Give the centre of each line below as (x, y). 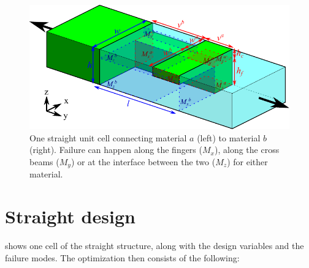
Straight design (70, 216)
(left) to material (229, 137)
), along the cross (247, 150)
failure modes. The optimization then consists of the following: (122, 257)
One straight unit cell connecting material (108, 137)
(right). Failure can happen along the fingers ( (116, 150)
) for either (247, 161)
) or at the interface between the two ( (143, 161)
